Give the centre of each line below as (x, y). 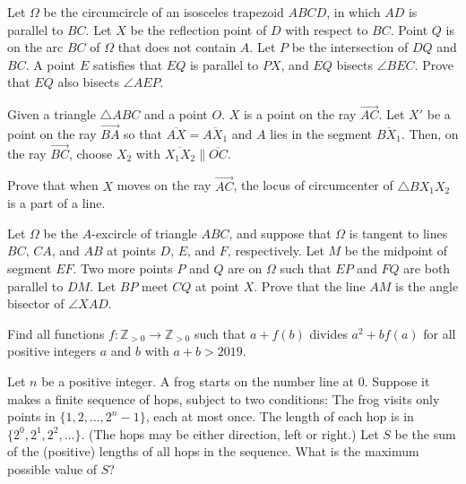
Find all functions (56, 333)
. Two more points (123, 268)
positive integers (52, 351)
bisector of (36, 303)
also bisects (89, 82)
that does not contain (177, 47)
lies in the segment (321, 134)
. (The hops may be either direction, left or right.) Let (230, 433)
